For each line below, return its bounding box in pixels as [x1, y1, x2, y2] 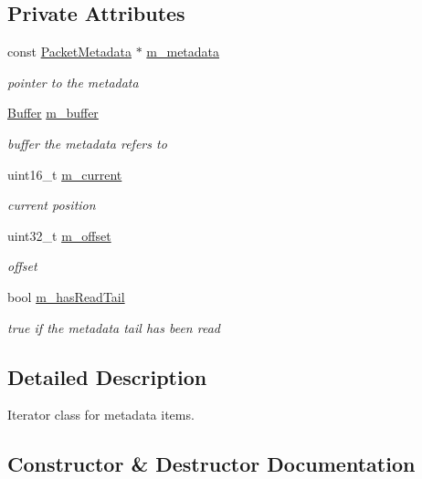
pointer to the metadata [7, 72, 139, 91]
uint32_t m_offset [7, 225, 111, 245]
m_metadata [146, 42, 220, 61]
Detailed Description [7, 362, 207, 390]
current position [7, 195, 96, 214]
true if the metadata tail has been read [7, 318, 220, 337]
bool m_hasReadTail [7, 286, 125, 306]
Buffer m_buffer [7, 103, 99, 122]
